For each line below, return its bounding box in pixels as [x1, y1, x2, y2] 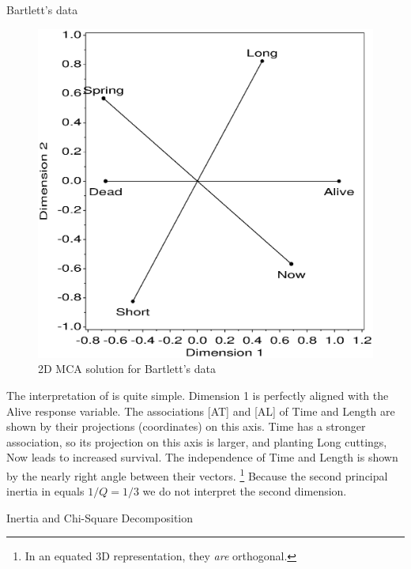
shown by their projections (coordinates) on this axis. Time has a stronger [6, 418, 366, 435]
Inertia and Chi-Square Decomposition [6, 509, 194, 526]
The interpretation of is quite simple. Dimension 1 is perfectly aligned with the [6, 386, 389, 403]
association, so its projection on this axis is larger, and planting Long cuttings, [6, 433, 387, 450]
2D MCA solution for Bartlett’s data [38, 360, 217, 377]
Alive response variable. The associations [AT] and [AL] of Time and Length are [6, 402, 395, 419]
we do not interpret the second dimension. [142, 483, 347, 499]
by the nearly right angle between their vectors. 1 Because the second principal [6, 465, 388, 484]
